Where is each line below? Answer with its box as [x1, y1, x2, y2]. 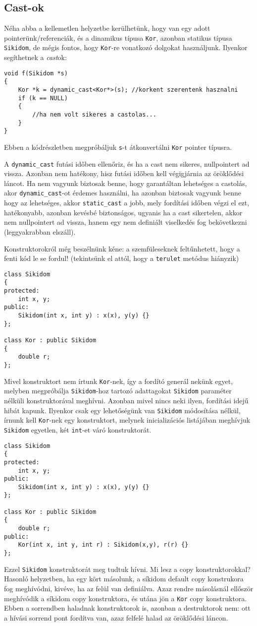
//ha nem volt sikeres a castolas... [32, 111, 156, 118]
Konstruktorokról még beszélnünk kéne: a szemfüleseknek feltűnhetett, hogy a [4, 243, 240, 253]
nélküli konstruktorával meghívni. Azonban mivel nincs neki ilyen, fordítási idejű [4, 395, 249, 405]
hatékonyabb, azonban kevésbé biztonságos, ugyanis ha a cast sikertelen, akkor [4, 207, 243, 217]
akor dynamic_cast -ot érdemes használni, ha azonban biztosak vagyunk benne [4, 188, 242, 198]
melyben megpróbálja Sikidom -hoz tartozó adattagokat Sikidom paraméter [4, 385, 232, 396]
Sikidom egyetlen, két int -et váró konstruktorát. [4, 424, 152, 435]
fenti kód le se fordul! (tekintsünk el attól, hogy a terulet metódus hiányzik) [4, 253, 239, 263]
